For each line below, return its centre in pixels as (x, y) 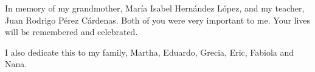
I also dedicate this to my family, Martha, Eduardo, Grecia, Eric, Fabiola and (150, 52)
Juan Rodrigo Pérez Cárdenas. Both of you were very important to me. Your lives (158, 20)
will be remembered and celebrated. (71, 32)
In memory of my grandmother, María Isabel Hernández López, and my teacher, (155, 8)
